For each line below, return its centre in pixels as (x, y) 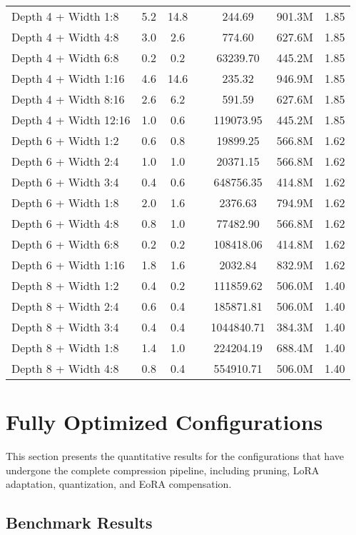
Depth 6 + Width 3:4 (65, 182)
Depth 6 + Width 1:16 (68, 265)
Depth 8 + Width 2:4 (65, 306)
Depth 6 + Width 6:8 (65, 244)
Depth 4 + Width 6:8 (65, 57)
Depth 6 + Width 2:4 (65, 161)
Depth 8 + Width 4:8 (65, 368)
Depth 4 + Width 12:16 (71, 120)
